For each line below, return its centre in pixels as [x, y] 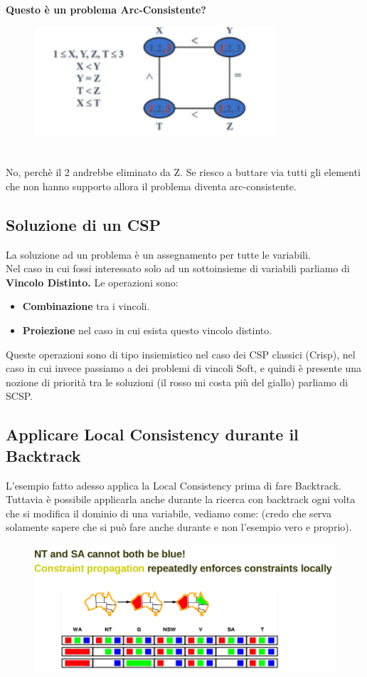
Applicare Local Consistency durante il [152, 434]
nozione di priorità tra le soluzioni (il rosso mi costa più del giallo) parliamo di [177, 382]
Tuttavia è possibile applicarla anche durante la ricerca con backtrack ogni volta [181, 499]
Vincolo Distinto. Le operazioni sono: [92, 282]
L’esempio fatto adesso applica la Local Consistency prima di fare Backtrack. [174, 485]
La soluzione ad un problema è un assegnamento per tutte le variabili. [158, 254]
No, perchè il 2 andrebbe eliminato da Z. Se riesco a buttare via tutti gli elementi [183, 172]
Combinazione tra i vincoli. [86, 306]
